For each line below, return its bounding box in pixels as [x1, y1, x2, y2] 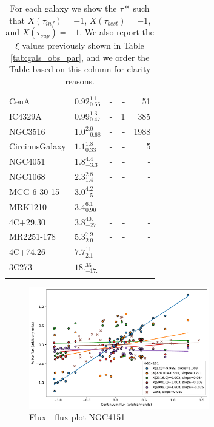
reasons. [65, 74, 95, 87]
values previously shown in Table [22, 39, 144, 52]
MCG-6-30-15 [9, 185, 59, 197]
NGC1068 [9, 170, 45, 183]
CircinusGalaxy [9, 140, 66, 152]
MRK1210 [9, 200, 47, 213]
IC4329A [9, 109, 42, 122]
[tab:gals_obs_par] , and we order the [10, 50, 150, 63]
